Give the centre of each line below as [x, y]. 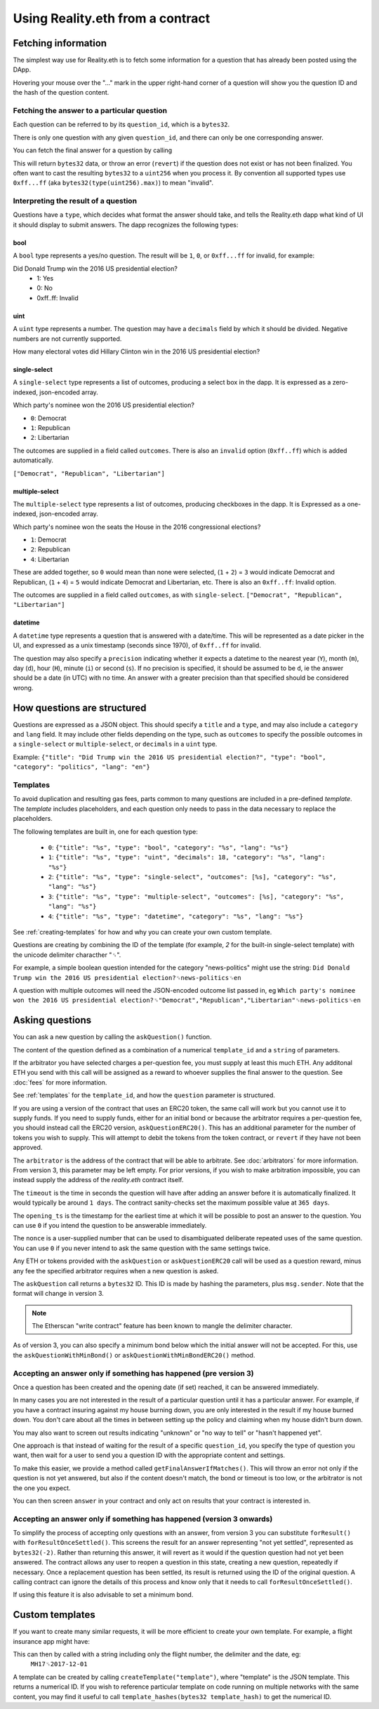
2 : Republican [50, 549]
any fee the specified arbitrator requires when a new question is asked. [116, 1271]
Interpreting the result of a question [75, 201]
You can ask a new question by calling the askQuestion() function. [112, 1037]
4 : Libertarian [50, 559]
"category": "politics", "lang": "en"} [81, 767]
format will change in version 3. [59, 1294]
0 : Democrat [48, 418]
